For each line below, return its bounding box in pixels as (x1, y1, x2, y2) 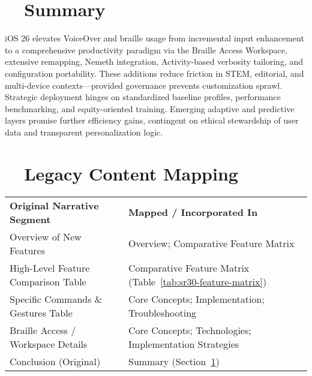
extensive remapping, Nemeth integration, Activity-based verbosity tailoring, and (5, 55, 304, 68)
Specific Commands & (10, 291, 103, 306)
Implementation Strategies (128, 336, 239, 351)
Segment (10, 212, 51, 226)
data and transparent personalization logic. (5, 125, 163, 138)
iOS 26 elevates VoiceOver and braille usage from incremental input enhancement (5, 32, 304, 44)
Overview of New (10, 229, 82, 243)
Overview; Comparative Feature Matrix (128, 236, 295, 251)
